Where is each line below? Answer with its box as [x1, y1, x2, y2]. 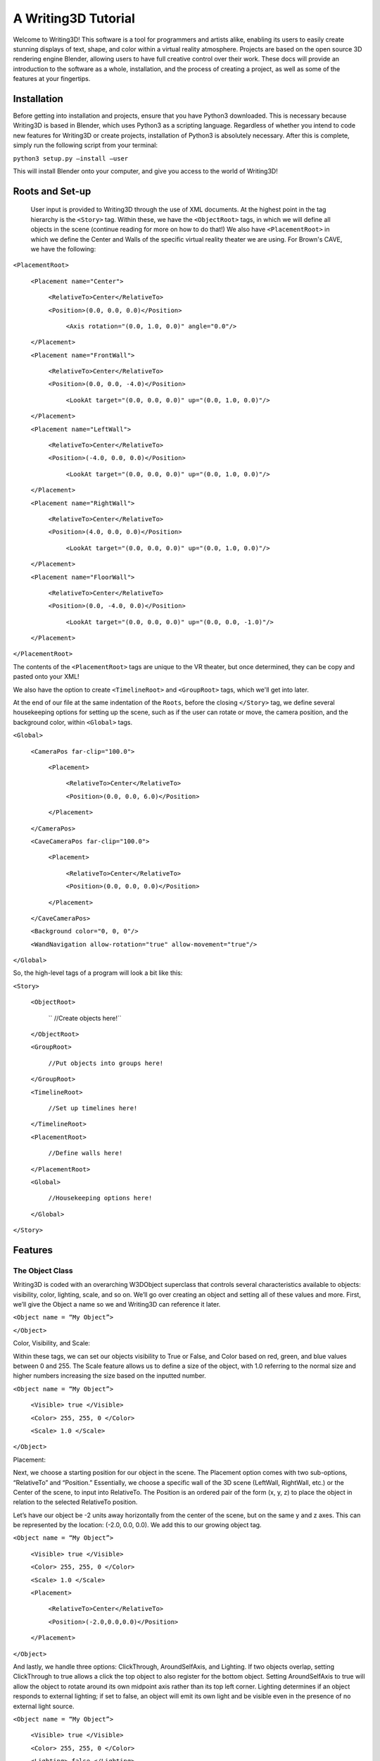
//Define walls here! [48, 1149, 123, 1157]
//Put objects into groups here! [48, 1059, 164, 1067]
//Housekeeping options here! [48, 1194, 153, 1202]
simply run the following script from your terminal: [13, 141, 158, 149]
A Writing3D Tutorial [13, 11, 135, 26]
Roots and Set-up [13, 185, 91, 197]
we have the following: [30, 244, 96, 253]
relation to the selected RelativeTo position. [13, 1498, 138, 1507]
